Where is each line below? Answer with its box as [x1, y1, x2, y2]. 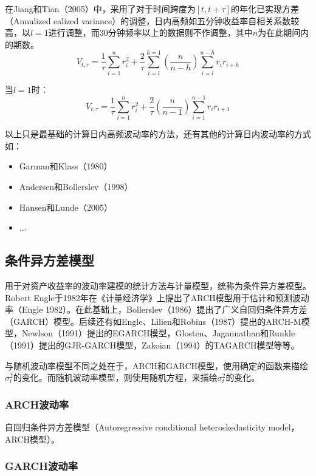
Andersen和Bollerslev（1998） [19, 180, 133, 192]
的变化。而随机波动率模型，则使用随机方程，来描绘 [13, 371, 218, 384]
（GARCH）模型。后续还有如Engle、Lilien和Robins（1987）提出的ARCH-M [5, 314, 301, 327]
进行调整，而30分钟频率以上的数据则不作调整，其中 [48, 26, 253, 39]
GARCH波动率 [5, 458, 78, 474]
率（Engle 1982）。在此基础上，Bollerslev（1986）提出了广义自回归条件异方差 [5, 303, 307, 316]
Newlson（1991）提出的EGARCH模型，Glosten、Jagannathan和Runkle [21, 327, 295, 339]
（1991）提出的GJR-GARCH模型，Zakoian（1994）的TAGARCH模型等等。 [5, 338, 300, 351]
